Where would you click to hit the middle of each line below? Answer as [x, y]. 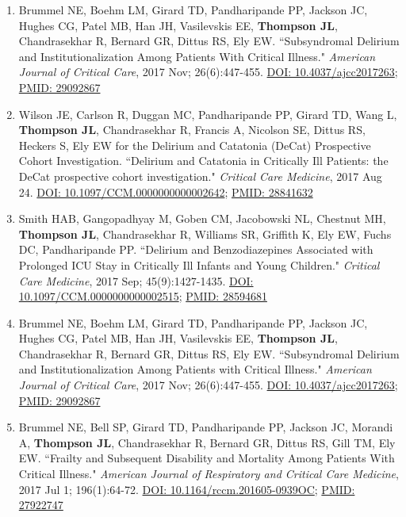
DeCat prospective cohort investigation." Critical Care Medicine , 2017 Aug [200, 176]
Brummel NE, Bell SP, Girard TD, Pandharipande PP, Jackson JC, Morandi [206, 427]
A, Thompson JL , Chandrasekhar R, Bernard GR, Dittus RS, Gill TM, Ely [207, 442]
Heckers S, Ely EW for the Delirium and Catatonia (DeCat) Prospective [195, 145]
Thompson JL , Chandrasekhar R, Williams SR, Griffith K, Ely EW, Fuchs [205, 234]
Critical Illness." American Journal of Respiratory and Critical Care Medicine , [209, 474]
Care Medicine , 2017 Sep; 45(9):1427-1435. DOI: [136, 280]
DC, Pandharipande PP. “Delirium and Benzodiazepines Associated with [196, 249]
